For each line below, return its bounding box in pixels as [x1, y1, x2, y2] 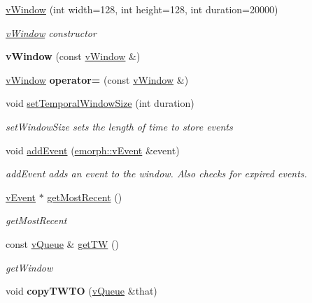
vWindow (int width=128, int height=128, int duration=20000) [6, 2, 278, 16]
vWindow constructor [6, 25, 97, 40]
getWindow [6, 260, 53, 274]
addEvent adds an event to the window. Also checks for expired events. [6, 166, 307, 181]
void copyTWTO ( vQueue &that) [6, 283, 157, 298]
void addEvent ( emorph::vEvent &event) [6, 142, 180, 157]
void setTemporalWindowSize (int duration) [6, 96, 194, 110]
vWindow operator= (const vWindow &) [6, 72, 189, 87]
